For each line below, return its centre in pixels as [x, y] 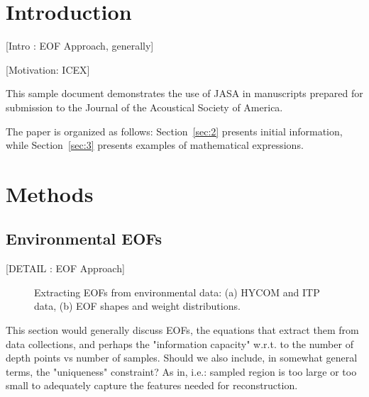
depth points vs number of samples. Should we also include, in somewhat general [182, 358]
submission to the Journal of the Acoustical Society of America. [144, 107]
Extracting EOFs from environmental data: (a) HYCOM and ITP [177, 292]
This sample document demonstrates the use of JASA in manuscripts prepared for [184, 93]
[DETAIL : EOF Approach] [65, 268]
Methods [50, 193]
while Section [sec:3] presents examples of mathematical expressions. [155, 145]
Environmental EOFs [84, 239]
